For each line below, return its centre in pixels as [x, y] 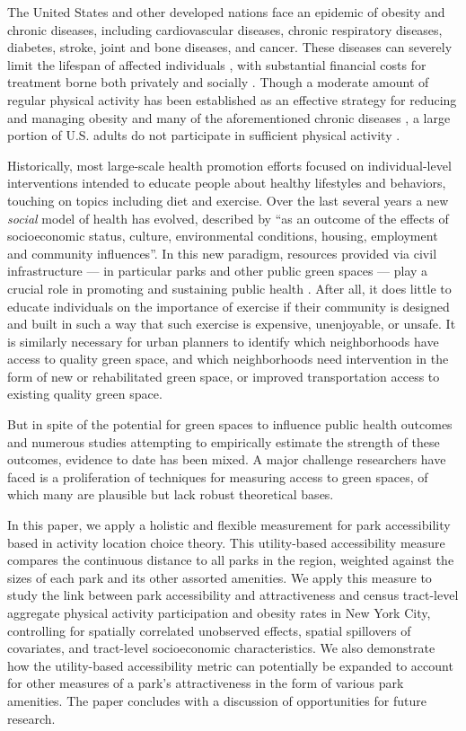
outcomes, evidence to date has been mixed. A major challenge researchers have [227, 459]
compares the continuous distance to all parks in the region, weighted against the [231, 560]
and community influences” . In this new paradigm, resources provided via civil [222, 253]
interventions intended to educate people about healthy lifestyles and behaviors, [227, 183]
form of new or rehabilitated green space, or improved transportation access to [224, 376]
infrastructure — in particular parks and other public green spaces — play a [218, 271]
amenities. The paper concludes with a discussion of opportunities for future [217, 700]
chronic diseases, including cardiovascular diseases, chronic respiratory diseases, [225, 29]
